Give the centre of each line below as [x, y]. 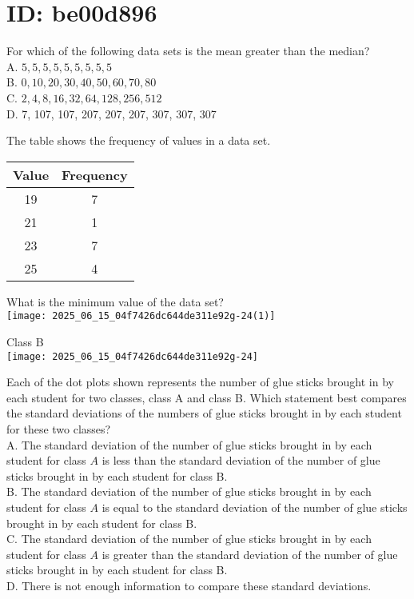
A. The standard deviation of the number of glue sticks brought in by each [189, 444]
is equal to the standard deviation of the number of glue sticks [255, 507]
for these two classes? [59, 428]
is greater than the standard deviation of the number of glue [250, 554]
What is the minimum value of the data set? [115, 301]
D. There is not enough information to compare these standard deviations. [189, 585]
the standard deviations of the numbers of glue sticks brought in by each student [204, 413]
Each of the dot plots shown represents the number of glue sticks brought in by [200, 382]
